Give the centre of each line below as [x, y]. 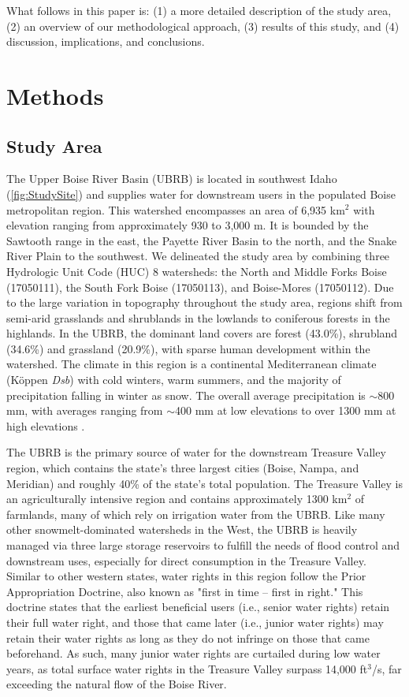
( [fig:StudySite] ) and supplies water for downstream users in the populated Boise [201, 194]
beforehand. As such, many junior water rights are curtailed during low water [193, 653]
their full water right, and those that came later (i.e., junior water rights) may [195, 622]
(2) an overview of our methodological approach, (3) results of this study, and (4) [203, 26]
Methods [55, 95]
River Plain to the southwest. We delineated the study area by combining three [198, 256]
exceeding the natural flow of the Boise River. [117, 684]
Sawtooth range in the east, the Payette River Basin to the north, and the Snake [202, 240]
